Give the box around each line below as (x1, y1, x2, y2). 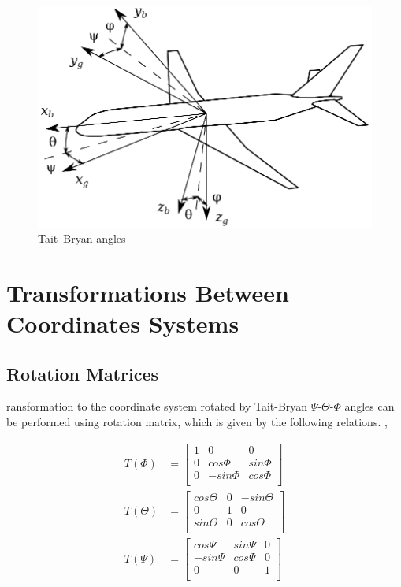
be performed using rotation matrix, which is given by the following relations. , (6, 414, 388, 430)
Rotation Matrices (6, 361, 158, 385)
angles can (344, 398, 395, 414)
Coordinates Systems (6, 307, 239, 340)
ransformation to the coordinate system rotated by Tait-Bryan (6, 398, 308, 414)
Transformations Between (6, 276, 289, 308)
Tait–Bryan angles (38, 230, 126, 247)
